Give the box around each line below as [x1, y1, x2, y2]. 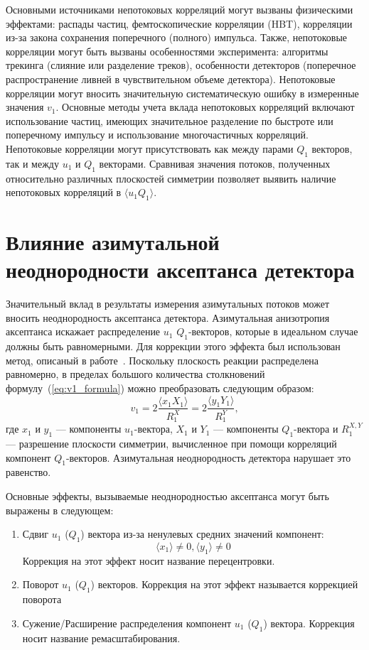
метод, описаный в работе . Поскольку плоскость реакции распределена [6, 352, 319, 367]
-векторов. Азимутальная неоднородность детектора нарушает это [65, 450, 351, 465]
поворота [22, 592, 62, 607]
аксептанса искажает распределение [6, 324, 161, 339]
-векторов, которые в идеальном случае [188, 324, 358, 339]
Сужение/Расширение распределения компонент [22, 615, 232, 630]
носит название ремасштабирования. [22, 630, 181, 645]
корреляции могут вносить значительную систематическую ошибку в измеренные [6, 85, 359, 100]
